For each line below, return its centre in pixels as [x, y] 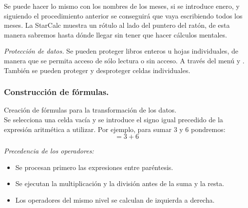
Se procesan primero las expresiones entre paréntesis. [94, 167]
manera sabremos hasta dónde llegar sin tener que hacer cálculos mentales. [115, 34]
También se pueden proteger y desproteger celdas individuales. [97, 70]
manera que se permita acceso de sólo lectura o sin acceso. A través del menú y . [124, 60]
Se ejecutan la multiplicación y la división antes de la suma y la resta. [120, 183]
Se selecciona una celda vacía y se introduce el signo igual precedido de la [114, 119]
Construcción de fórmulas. [57, 92]
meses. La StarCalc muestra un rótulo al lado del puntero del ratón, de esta [117, 25]
